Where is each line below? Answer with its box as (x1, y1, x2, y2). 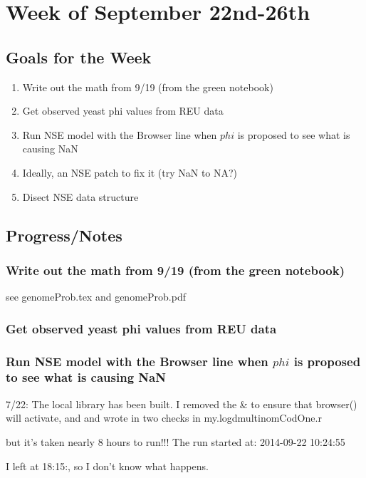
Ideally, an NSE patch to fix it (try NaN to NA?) (22, 165, 238, 180)
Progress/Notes (6, 224, 122, 246)
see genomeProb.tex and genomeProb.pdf (6, 289, 186, 304)
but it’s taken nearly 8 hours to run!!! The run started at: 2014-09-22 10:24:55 (6, 434, 345, 449)
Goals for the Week (6, 46, 152, 68)
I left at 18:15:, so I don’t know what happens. (6, 458, 209, 473)
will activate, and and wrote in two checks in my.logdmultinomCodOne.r (6, 410, 322, 425)
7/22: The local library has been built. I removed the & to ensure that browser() (6, 396, 357, 411)
